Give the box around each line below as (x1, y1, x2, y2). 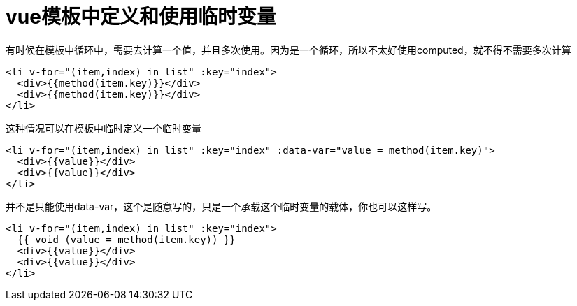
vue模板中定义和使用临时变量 (6, 5, 276, 29)
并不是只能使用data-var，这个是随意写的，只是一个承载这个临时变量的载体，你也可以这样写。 (6, 200, 437, 212)
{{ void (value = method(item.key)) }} (17, 233, 236, 245)
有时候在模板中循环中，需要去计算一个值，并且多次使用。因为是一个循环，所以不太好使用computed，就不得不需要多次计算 (6, 43, 571, 56)
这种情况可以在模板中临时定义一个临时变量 (6, 122, 201, 134)
